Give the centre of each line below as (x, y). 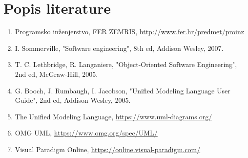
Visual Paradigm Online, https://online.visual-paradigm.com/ (108, 149)
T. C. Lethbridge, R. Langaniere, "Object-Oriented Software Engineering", (126, 64)
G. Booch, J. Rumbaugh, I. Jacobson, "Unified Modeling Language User (123, 90)
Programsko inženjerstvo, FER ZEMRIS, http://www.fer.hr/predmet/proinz (129, 32)
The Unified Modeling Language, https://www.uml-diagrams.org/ (114, 116)
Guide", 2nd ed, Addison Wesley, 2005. (73, 100)
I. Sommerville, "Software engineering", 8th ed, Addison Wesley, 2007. (119, 48)
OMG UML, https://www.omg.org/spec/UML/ (86, 133)
